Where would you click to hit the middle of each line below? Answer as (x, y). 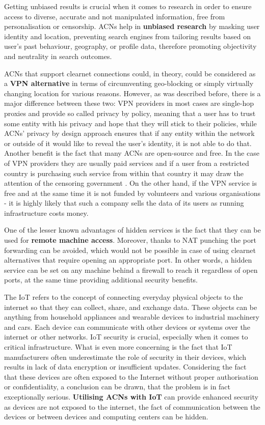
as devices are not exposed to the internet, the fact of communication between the (132, 406)
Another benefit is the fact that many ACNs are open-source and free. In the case (132, 153)
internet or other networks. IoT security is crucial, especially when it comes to (126, 337)
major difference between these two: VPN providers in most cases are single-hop (129, 103)
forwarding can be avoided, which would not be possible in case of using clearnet (130, 250)
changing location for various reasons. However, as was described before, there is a (132, 93)
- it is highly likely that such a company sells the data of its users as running (124, 203)
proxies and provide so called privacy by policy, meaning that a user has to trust (130, 113)
